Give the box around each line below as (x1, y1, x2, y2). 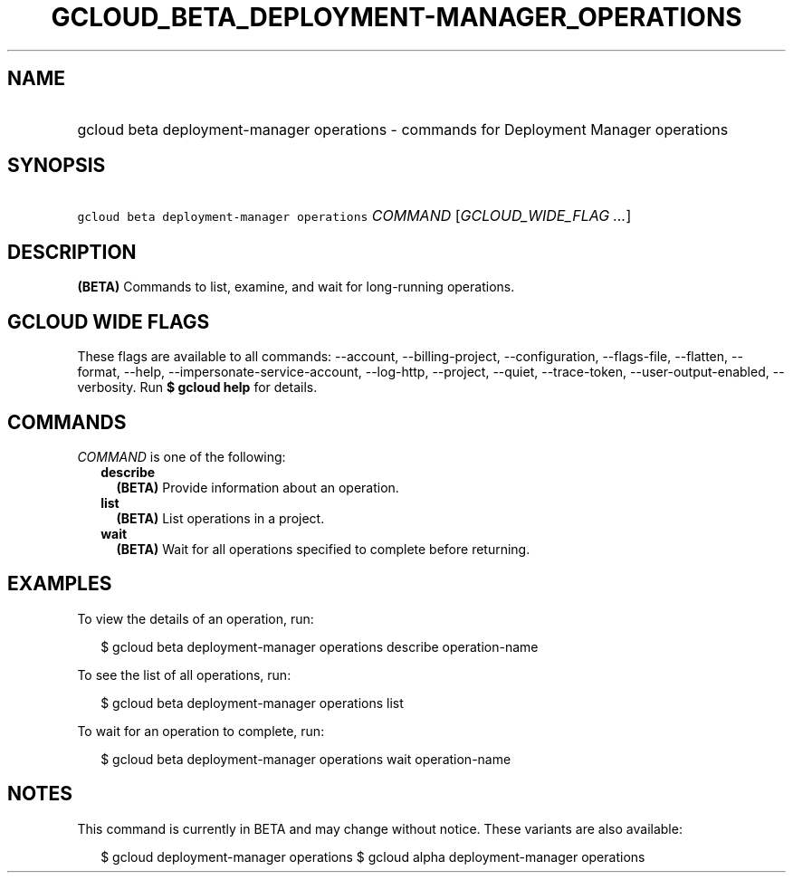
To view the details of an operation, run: (77, 610, 314, 627)
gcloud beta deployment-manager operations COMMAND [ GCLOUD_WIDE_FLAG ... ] (77, 206, 632, 225)
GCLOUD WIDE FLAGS (7, 310, 210, 333)
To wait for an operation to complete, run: (77, 722, 325, 739)
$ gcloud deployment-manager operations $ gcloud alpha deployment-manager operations (100, 848, 645, 865)
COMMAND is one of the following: (77, 448, 286, 464)
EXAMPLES (7, 572, 112, 596)
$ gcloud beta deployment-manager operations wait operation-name (100, 751, 511, 767)
